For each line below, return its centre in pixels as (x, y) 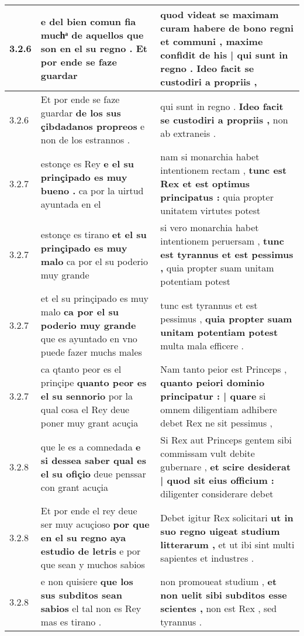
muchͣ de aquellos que (92, 35)
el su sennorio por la (87, 396)
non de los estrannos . (85, 140)
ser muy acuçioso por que (95, 524)
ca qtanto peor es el (81, 369)
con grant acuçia (74, 487)
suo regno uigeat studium (220, 531)
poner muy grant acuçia (89, 423)
